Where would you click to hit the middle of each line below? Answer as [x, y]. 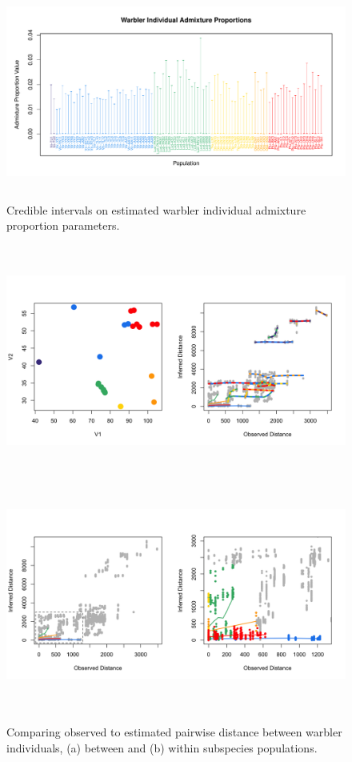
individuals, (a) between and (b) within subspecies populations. [162, 747]
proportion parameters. [63, 225]
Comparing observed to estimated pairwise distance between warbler [174, 731]
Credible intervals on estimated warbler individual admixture [156, 209]
